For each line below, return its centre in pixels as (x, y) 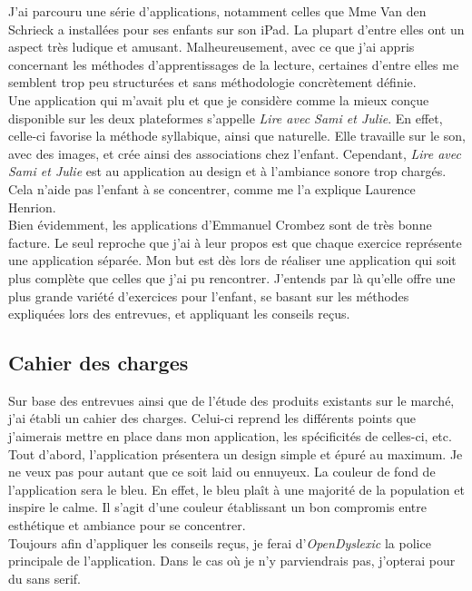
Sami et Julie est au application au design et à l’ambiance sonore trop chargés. (227, 171)
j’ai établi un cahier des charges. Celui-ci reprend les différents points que (212, 418)
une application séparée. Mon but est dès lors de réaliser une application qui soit (232, 260)
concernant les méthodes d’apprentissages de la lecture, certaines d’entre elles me (234, 64)
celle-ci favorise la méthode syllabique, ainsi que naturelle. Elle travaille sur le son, (237, 136)
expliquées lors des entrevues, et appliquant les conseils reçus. (179, 314)
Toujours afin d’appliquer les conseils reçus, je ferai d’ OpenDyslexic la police (220, 542)
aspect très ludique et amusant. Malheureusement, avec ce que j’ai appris (211, 47)
